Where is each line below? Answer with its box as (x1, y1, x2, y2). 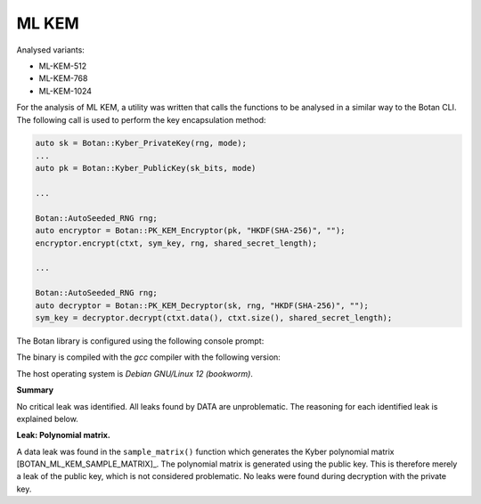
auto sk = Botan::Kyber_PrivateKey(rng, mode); (35, 138, 247, 149)
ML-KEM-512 (38, 61, 87, 71)
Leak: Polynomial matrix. (16, 430, 111, 441)
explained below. (16, 413, 79, 424)
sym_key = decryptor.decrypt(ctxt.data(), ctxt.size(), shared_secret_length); (35, 313, 393, 322)
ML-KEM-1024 (38, 85, 93, 96)
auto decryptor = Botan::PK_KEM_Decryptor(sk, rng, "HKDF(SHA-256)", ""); (35, 300, 370, 311)
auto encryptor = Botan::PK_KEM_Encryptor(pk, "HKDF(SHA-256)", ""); (35, 225, 346, 236)
